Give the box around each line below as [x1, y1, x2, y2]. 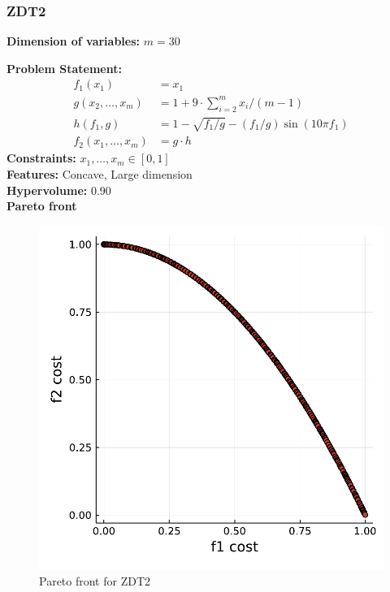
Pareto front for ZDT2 [39, 573, 151, 590]
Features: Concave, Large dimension [6, 165, 193, 182]
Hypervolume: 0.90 [6, 181, 111, 198]
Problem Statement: [6, 59, 122, 76]
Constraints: [6, 149, 76, 166]
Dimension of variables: [6, 32, 141, 50]
